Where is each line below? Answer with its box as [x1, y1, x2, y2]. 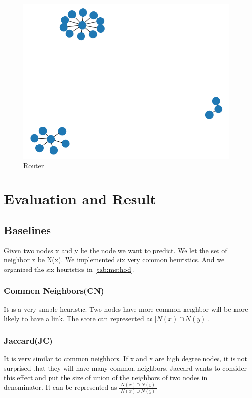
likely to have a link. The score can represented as [4, 313, 152, 324]
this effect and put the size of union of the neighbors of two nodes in [4, 372, 208, 382]
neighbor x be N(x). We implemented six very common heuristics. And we [4, 254, 225, 265]
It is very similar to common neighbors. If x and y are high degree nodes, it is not [4, 353, 248, 363]
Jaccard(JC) [4, 334, 53, 346]
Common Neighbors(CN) [4, 285, 104, 297]
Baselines [4, 222, 51, 237]
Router [23, 160, 44, 170]
